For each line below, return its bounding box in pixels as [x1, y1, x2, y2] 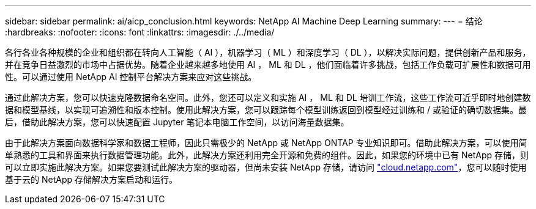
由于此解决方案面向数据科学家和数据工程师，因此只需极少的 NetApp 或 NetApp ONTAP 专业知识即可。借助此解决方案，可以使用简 [5, 137, 527, 148]
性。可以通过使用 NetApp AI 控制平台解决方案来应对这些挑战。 [5, 71, 257, 82]
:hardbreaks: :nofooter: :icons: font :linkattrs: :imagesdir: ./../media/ [5, 27, 275, 37]
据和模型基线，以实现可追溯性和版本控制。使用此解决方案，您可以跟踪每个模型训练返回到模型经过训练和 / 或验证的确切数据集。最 [5, 105, 527, 115]
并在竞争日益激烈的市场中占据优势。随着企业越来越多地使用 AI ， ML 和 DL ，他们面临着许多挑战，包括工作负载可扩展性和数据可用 [5, 59, 531, 70]
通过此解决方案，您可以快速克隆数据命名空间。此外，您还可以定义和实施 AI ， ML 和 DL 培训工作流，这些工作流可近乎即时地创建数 [5, 92, 531, 103]
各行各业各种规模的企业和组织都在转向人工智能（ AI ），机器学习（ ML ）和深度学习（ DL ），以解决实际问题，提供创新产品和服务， [5, 47, 531, 57]
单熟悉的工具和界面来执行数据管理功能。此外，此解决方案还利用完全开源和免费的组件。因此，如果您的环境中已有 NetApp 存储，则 [5, 150, 529, 160]
